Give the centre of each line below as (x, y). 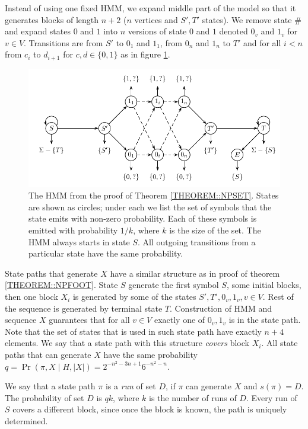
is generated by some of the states (134, 297)
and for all (262, 42)
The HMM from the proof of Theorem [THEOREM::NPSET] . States (154, 195)
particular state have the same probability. (106, 253)
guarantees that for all (89, 320)
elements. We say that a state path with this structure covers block (127, 343)
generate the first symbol (174, 285)
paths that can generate (48, 355)
